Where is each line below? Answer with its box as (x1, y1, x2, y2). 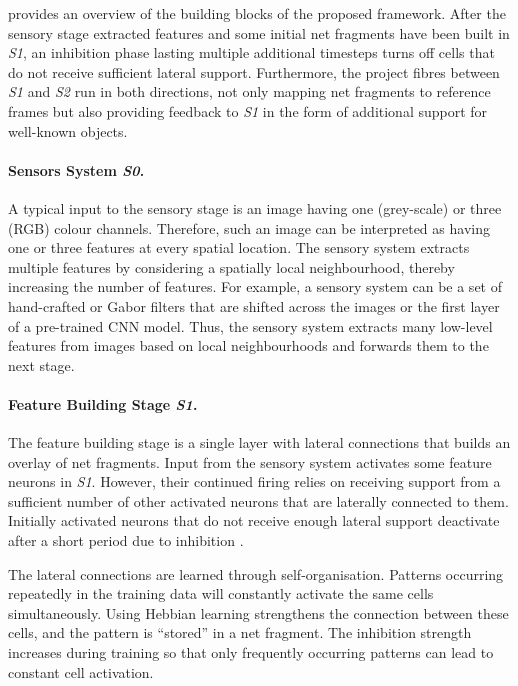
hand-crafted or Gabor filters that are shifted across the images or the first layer (8, 295, 500, 316)
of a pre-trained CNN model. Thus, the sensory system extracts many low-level (8, 315, 493, 336)
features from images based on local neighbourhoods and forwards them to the (8, 335, 489, 356)
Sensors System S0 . (8, 159, 145, 180)
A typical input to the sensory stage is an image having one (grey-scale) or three (8, 197, 502, 218)
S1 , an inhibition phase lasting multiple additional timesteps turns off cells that (8, 42, 495, 63)
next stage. (8, 354, 75, 375)
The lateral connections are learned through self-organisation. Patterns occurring (8, 563, 504, 584)
